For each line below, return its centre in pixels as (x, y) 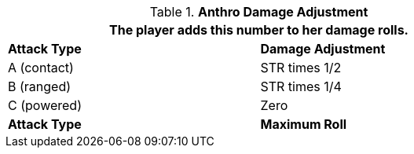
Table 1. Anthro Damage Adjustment (259, 12)
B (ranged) (40, 86)
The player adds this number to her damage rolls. (259, 30)
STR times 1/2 (301, 68)
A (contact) (41, 68)
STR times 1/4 (301, 86)
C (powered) (45, 105)
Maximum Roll (304, 124)
